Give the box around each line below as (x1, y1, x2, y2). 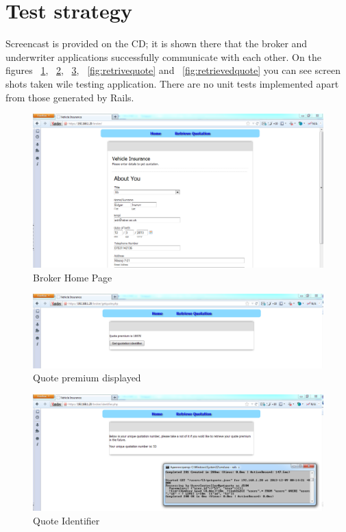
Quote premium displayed (33, 370, 141, 385)
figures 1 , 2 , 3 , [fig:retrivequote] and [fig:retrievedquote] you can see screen (5, 63, 341, 77)
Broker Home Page (33, 270, 112, 284)
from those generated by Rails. (5, 90, 134, 104)
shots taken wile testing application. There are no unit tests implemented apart (5, 76, 339, 90)
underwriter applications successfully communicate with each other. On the (5, 49, 321, 64)
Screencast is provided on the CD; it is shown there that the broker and (5, 36, 308, 51)
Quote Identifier (33, 513, 100, 527)
